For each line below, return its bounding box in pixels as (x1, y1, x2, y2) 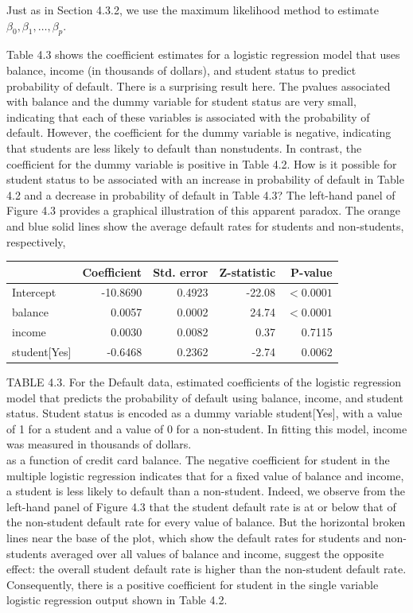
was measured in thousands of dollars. (6, 436, 192, 452)
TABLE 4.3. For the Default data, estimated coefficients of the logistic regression (6, 374, 402, 390)
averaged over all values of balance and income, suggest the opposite (50, 545, 384, 561)
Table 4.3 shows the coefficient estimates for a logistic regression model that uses (6, 46, 400, 63)
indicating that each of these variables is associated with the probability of (6, 108, 370, 125)
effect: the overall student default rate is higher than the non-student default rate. (6, 561, 407, 577)
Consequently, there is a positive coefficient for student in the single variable (6, 576, 379, 592)
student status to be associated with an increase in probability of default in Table (6, 171, 404, 188)
